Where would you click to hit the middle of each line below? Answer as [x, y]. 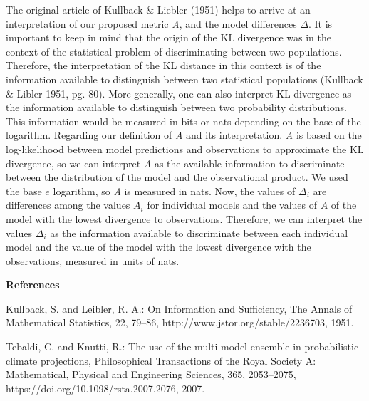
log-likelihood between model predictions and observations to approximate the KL [185, 149]
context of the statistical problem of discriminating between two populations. [174, 51]
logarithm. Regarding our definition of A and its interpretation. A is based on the [184, 135]
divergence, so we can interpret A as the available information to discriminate [175, 163]
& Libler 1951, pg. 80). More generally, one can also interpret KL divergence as [179, 93]
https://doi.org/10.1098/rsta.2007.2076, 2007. [105, 388]
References [33, 285]
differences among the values [68, 205]
